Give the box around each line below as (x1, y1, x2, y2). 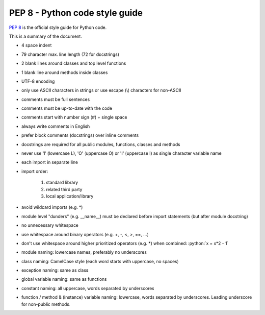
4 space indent (21, 42, 52, 48)
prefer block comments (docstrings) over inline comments (21, 132, 139, 138)
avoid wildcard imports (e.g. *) (21, 204, 83, 210)
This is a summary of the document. (9, 33, 82, 39)
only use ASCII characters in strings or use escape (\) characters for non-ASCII (21, 87, 181, 93)
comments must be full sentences (21, 96, 90, 102)
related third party (46, 186, 83, 192)
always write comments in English (21, 123, 90, 129)
